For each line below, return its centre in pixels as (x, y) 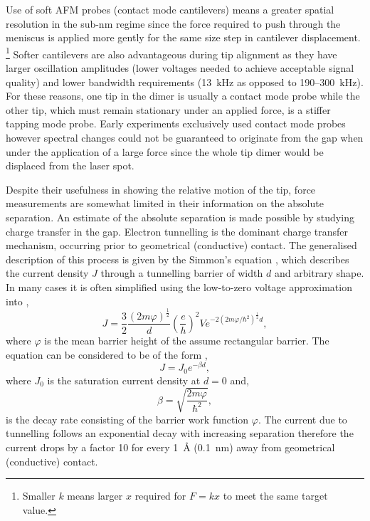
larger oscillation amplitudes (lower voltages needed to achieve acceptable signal (180, 68)
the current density (47, 273)
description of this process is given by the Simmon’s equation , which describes (178, 259)
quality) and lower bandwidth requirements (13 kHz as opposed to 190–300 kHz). (185, 81)
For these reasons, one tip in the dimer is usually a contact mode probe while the (183, 96)
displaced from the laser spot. (70, 165)
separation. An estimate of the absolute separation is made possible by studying (180, 217)
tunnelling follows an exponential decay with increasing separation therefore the (180, 433)
